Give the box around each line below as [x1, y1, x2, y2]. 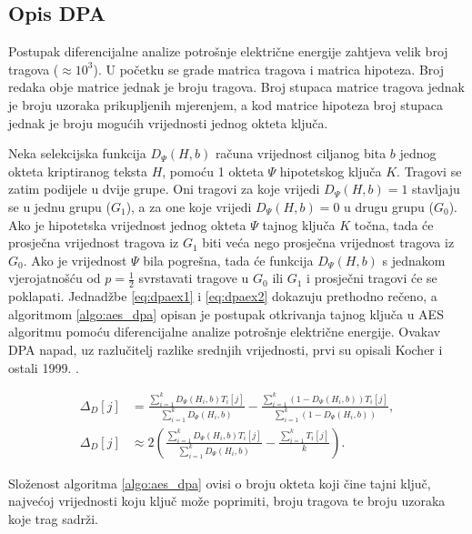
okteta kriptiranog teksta [8, 161, 148, 180]
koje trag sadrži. [8, 509, 98, 529]
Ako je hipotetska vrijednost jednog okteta [8, 215, 246, 234]
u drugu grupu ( [344, 196, 434, 216]
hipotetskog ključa [279, 161, 382, 180]
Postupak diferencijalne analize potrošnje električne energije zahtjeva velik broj [8, 42, 448, 61]
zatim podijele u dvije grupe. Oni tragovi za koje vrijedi [8, 179, 320, 198]
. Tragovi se [397, 161, 462, 180]
